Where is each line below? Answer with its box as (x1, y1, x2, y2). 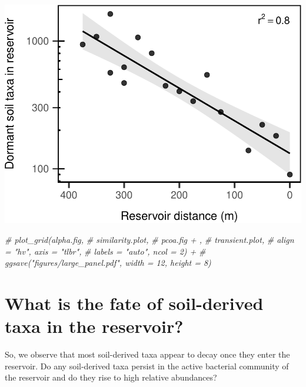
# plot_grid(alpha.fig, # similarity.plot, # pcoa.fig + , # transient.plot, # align (5, 233, 294, 246)
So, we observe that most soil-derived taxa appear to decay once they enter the (5, 348, 290, 361)
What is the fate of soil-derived (5, 291, 264, 315)
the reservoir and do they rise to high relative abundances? (5, 371, 217, 383)
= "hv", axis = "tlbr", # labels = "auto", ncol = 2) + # (5, 245, 206, 257)
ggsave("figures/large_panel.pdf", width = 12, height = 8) (5, 256, 211, 269)
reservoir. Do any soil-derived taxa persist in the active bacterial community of (5, 359, 289, 372)
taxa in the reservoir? (5, 314, 184, 338)
